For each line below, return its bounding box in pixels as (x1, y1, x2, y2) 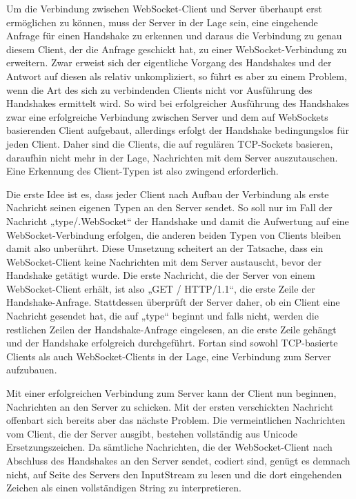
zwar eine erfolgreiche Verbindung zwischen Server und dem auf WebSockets (6, 109, 328, 124)
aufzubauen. (6, 362, 57, 377)
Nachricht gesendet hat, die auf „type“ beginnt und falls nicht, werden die (6, 309, 319, 323)
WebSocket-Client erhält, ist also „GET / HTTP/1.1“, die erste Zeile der (6, 281, 315, 295)
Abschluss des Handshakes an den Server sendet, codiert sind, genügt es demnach (6, 453, 350, 467)
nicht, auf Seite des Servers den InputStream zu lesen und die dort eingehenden (6, 467, 342, 481)
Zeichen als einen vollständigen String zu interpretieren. (6, 480, 241, 495)
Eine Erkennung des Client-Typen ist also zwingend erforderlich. (6, 164, 279, 178)
